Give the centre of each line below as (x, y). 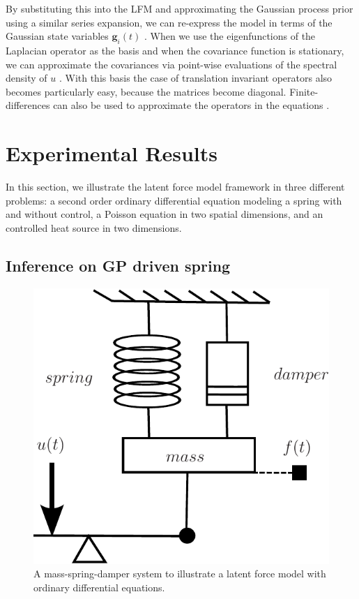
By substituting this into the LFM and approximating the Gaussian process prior (179, 8)
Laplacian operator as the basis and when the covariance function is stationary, (175, 50)
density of (26, 78)
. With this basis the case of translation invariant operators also (196, 78)
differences (28, 105)
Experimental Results (112, 153)
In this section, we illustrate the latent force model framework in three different (175, 187)
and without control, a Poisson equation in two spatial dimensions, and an (165, 214)
